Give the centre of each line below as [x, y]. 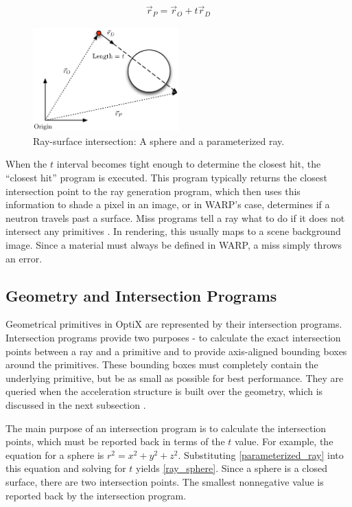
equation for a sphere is [55, 454]
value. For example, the [284, 441]
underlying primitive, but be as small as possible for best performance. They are [175, 378]
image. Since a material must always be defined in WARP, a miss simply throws [174, 245]
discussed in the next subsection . [76, 404]
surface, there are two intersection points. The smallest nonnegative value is [165, 481]
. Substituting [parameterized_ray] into [261, 454]
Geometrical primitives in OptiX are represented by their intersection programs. [174, 324]
